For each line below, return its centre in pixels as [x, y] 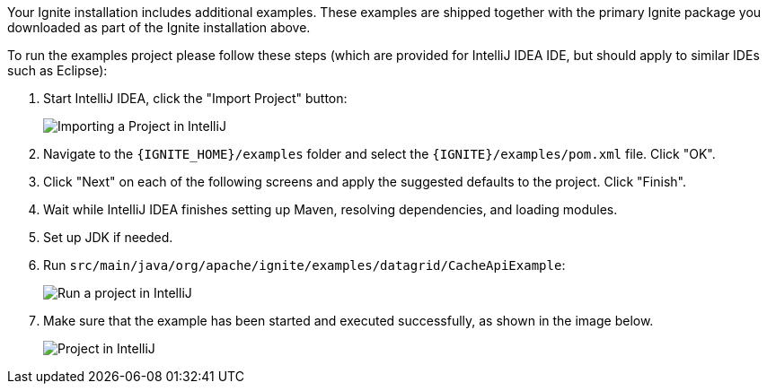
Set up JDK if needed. [108, 237]
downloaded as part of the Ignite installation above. [159, 27]
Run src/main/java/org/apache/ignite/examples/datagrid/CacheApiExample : [304, 265]
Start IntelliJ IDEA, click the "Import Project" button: [195, 98]
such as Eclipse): [57, 70]
